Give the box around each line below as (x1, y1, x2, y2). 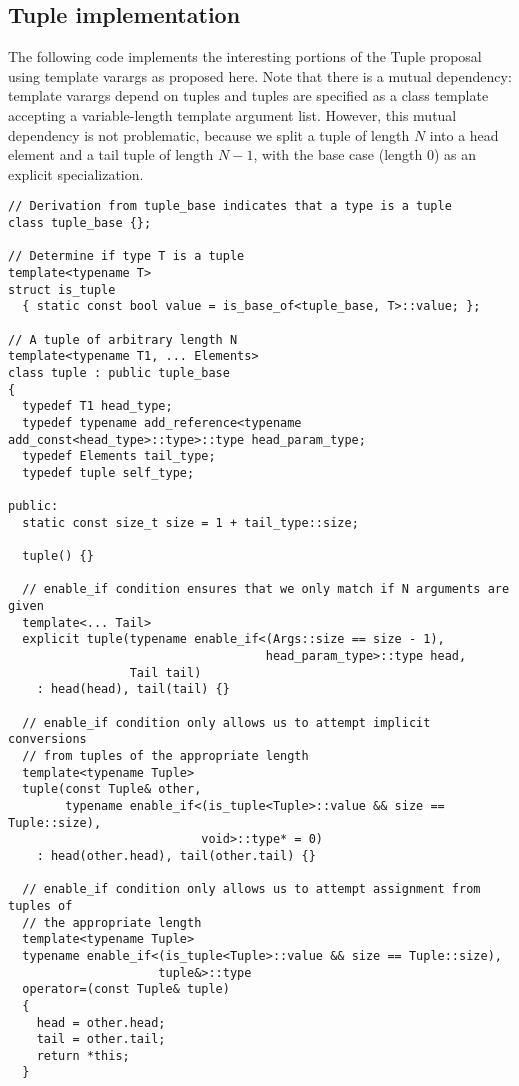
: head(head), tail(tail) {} (36, 682, 230, 697)
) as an (433, 144, 477, 165)
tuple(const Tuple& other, (22, 782, 202, 797)
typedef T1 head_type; (22, 399, 173, 414)
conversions (8, 732, 87, 747)
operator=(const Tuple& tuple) (22, 982, 230, 997)
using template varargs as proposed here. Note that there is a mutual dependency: (8, 65, 512, 86)
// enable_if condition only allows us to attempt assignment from (22, 882, 481, 897)
